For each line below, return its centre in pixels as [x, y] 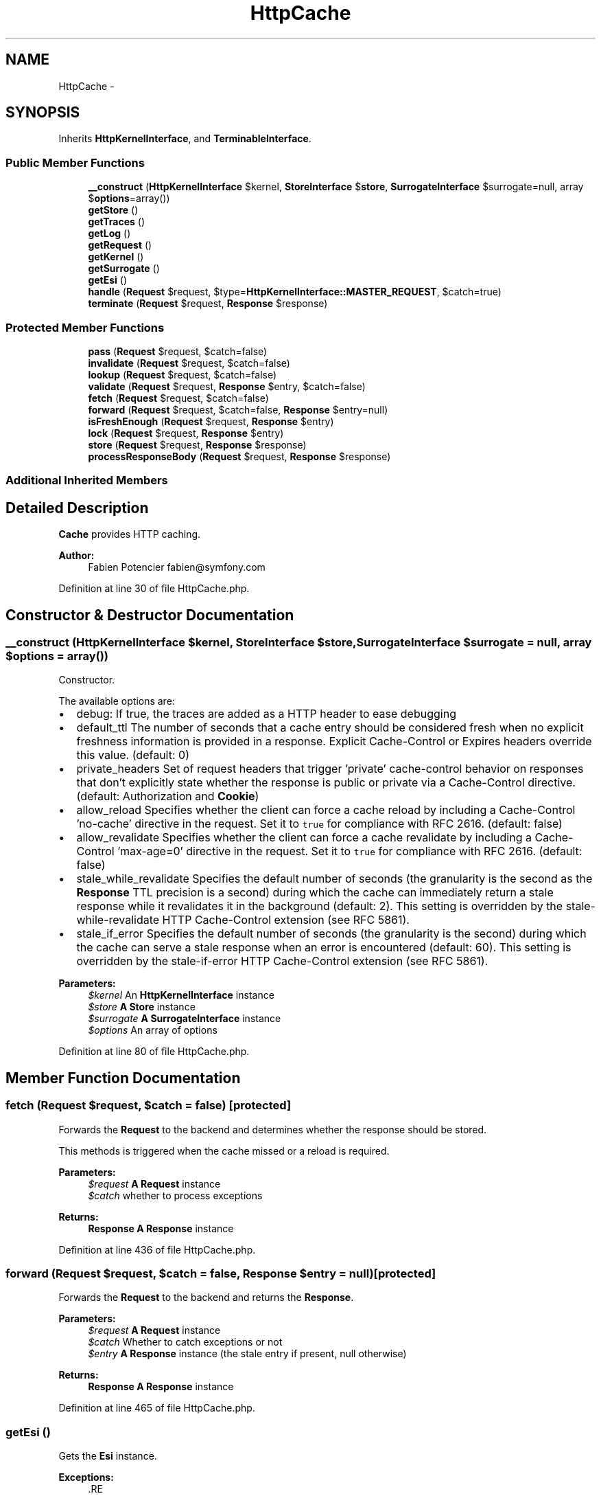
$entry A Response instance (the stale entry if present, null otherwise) [247, 1354]
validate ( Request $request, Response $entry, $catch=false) [227, 386]
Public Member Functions [75, 162]
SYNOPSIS [43, 113]
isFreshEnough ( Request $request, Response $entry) [211, 421]
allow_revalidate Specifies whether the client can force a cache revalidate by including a [304, 838]
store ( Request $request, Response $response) [197, 444]
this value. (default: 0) [133, 755]
